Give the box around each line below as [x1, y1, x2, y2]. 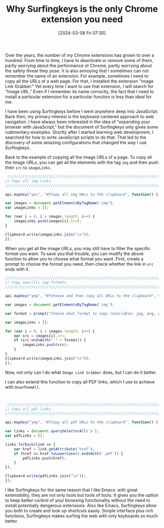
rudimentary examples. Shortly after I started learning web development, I [5, 129, 154, 135]
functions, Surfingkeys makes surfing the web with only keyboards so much [5, 513, 158, 519]
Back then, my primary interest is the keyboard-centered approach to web [5, 113, 154, 119]
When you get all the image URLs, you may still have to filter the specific [5, 245, 150, 251]
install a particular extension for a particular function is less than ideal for [5, 94, 152, 100]
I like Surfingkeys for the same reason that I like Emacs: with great [5, 487, 138, 493]
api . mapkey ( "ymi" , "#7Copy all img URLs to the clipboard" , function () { [5, 192, 159, 197]
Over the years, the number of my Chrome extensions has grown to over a [5, 52, 155, 58]
